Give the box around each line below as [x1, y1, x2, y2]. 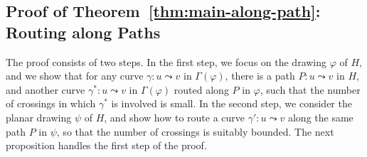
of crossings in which [6, 96, 96, 111]
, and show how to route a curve [104, 109, 245, 124]
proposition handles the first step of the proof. [6, 138, 207, 153]
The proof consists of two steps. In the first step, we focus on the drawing [6, 54, 327, 69]
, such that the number [260, 82, 361, 97]
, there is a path [225, 68, 295, 83]
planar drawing [6, 109, 72, 124]
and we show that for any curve [6, 68, 144, 83]
